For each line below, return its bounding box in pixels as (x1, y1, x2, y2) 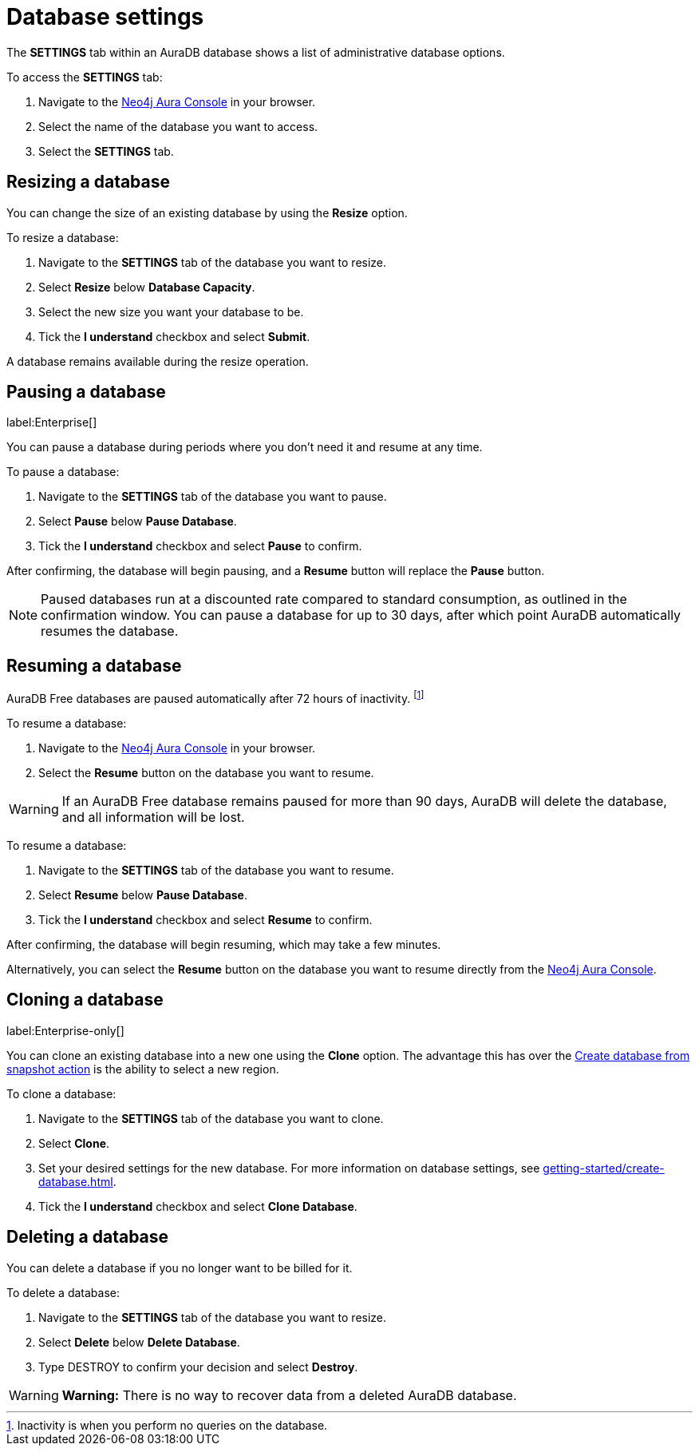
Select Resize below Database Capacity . (38, 280, 255, 294)
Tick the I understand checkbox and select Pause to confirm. (38, 539, 362, 553)
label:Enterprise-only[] (6, 1023, 124, 1037)
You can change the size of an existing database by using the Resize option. (6, 205, 408, 220)
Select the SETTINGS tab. (38, 144, 174, 158)
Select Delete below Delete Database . (38, 1335, 240, 1349)
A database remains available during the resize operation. (6, 354, 309, 368)
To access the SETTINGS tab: (6, 69, 163, 84)
